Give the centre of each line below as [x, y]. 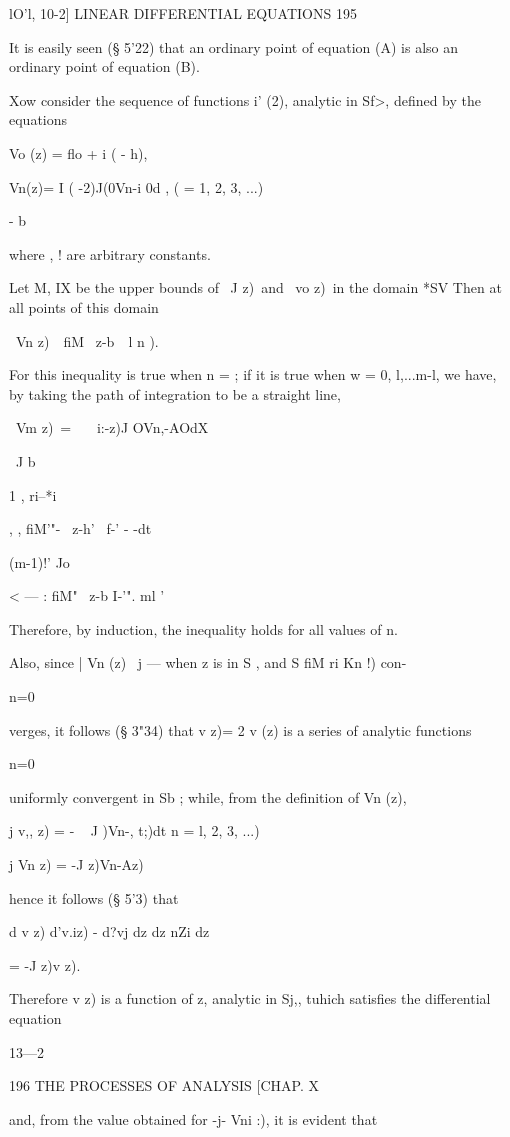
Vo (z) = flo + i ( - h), [78, 152]
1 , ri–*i [33, 494]
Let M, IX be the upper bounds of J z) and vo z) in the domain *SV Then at [255, 287]
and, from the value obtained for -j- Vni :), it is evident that [193, 1118]
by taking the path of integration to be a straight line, [175, 393]
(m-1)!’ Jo [39, 561]
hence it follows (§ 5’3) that [94, 897]
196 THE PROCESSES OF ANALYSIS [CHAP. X [164, 1085]
